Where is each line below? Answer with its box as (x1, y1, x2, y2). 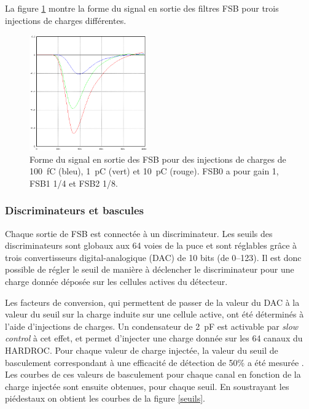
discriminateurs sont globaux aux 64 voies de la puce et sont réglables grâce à (5, 239, 297, 252)
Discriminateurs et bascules (5, 203, 144, 218)
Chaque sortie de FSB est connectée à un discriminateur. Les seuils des (5, 227, 273, 240)
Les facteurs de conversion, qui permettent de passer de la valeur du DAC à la (5, 295, 300, 308)
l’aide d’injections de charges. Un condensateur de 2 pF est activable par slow (5, 319, 299, 332)
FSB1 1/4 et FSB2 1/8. (29, 176, 118, 189)
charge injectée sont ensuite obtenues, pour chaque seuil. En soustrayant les (5, 380, 289, 392)
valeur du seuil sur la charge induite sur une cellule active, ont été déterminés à (5, 308, 304, 321)
